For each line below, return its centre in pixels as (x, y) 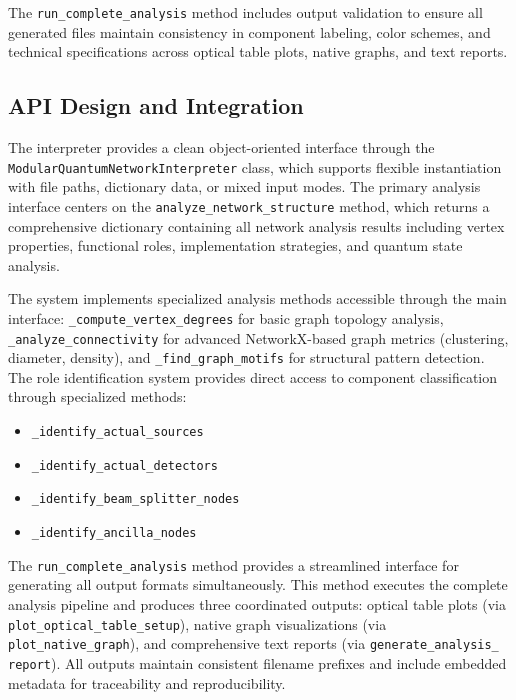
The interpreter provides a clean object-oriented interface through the (221, 147)
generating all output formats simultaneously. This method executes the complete (258, 584)
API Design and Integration (156, 105)
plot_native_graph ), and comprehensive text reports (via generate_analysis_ (253, 643)
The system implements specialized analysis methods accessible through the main (257, 298)
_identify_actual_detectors (124, 465)
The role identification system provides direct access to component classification (253, 376)
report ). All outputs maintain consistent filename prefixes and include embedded (257, 662)
